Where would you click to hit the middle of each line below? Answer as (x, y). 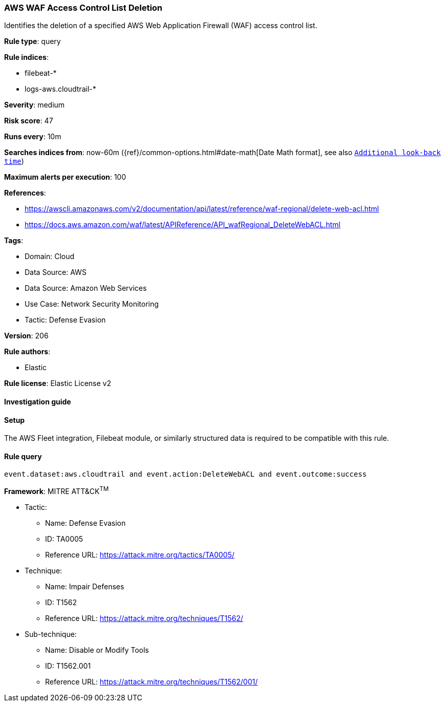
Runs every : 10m (33, 137)
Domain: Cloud (50, 256)
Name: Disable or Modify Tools (97, 650)
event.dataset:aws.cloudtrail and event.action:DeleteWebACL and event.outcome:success (186, 474)
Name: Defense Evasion (86, 523)
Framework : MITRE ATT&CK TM (57, 491)
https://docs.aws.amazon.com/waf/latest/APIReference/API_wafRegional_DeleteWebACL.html (183, 225)
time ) (14, 161)
